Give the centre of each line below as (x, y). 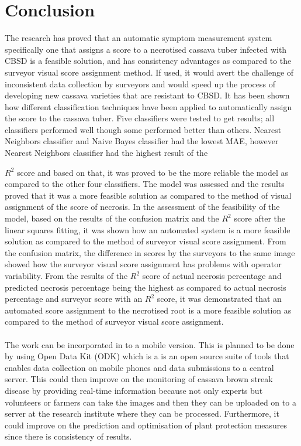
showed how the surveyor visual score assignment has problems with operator (143, 264)
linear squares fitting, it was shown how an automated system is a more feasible (148, 229)
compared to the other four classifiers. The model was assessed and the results (145, 184)
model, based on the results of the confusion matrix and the (112, 218)
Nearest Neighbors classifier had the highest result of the (106, 153)
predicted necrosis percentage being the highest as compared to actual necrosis (146, 287)
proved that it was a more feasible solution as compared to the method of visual (148, 195)
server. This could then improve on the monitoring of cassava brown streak (139, 379)
